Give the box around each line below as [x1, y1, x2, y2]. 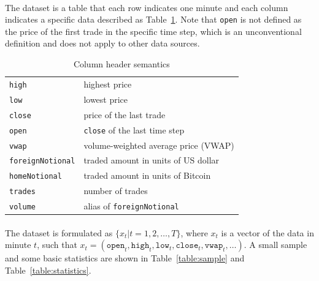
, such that [37, 238, 77, 251]
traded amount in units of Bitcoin [83, 169, 211, 182]
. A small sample [244, 238, 307, 251]
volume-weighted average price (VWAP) [83, 138, 234, 151]
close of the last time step [83, 123, 185, 136]
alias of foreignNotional [83, 200, 179, 212]
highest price [83, 77, 132, 90]
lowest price [83, 92, 128, 105]
